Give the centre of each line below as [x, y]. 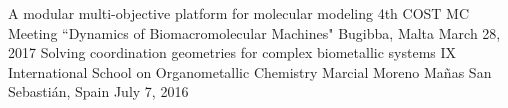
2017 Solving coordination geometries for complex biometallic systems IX [232, 52]
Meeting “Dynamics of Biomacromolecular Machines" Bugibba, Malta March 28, [254, 32]
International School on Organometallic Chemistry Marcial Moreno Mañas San [250, 71]
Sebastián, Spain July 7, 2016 [98, 91]
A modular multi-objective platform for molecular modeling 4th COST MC [239, 13]
